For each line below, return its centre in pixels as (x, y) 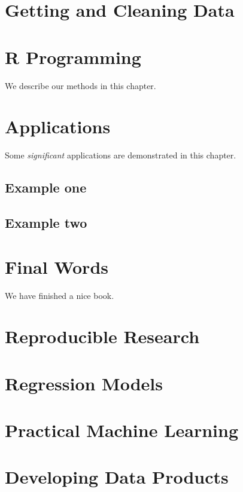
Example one (46, 187)
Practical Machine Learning (122, 430)
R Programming (73, 56)
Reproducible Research (102, 336)
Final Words (57, 266)
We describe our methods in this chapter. (81, 85)
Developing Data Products (117, 477)
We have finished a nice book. (60, 295)
